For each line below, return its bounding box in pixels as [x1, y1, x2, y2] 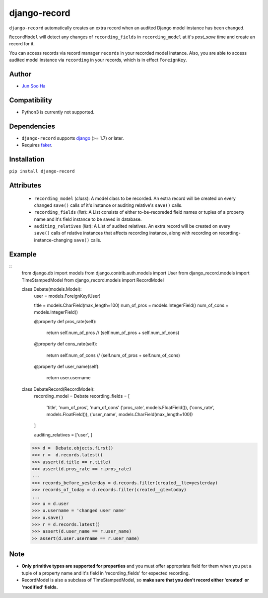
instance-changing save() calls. [34, 237, 102, 243]
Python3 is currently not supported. [21, 109, 95, 115]
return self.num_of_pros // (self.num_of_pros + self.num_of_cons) [46, 330, 180, 336]
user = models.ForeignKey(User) [34, 293, 101, 299]
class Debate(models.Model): [21, 286, 82, 292]
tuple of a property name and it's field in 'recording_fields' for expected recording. [21, 570, 190, 576]
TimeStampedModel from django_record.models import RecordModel [21, 277, 164, 283]
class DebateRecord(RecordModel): [21, 386, 95, 392]
